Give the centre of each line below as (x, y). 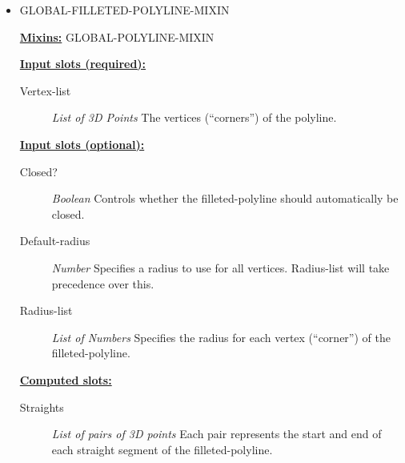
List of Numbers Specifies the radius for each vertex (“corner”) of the (221, 337)
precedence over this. (103, 283)
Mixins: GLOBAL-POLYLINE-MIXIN (117, 36)
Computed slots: (66, 379)
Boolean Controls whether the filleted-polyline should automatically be (225, 198)
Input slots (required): (83, 64)
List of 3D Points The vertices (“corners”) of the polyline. (194, 117)
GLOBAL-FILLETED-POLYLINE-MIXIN (124, 10)
